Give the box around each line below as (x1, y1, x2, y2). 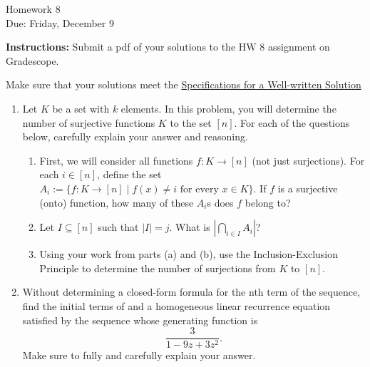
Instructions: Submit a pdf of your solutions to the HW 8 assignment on (6, 39, 330, 54)
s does (207, 195, 234, 210)
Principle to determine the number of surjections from (39, 260, 276, 275)
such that (98, 219, 139, 234)
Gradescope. (6, 53, 59, 68)
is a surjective (277, 180, 338, 195)
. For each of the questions (234, 115, 350, 130)
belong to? (245, 195, 291, 210)
